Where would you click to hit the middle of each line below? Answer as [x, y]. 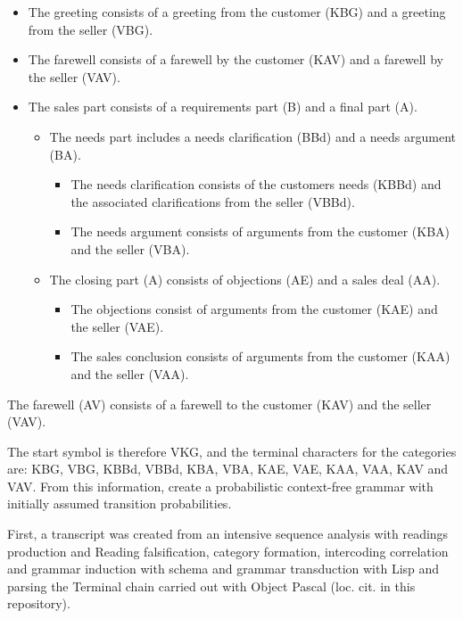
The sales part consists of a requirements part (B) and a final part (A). [223, 107]
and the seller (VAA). [130, 373]
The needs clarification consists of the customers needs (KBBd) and [256, 184]
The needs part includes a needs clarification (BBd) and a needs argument [252, 136]
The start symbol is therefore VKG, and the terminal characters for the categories [232, 451]
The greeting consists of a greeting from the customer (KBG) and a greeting [237, 12]
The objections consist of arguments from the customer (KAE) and [254, 309]
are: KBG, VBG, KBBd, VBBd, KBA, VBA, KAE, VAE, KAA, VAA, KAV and [228, 469]
